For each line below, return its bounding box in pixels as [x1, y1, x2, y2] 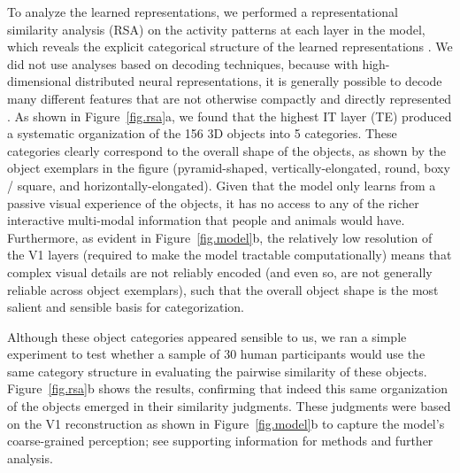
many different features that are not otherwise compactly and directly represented [7, 89, 452, 107]
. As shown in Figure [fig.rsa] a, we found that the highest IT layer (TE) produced [7, 106, 452, 125]
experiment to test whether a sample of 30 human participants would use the [7, 345, 425, 363]
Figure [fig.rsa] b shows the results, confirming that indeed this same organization [7, 379, 448, 398]
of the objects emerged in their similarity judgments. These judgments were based [7, 397, 451, 415]
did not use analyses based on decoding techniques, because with [7, 54, 358, 73]
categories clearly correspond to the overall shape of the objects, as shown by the [7, 141, 447, 159]
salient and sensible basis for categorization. [7, 298, 245, 316]
